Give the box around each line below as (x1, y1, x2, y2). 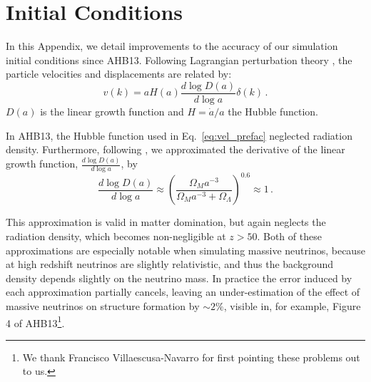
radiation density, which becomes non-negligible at (6, 228, 226, 243)
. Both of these (257, 228, 322, 243)
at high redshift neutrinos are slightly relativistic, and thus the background (6, 257, 334, 272)
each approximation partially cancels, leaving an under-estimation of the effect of (6, 284, 360, 299)
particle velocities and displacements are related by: (6, 66, 232, 81)
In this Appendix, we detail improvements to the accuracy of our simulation (6, 38, 338, 53)
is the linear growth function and (40, 103, 184, 118)
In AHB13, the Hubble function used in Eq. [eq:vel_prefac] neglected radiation (6, 128, 352, 143)
